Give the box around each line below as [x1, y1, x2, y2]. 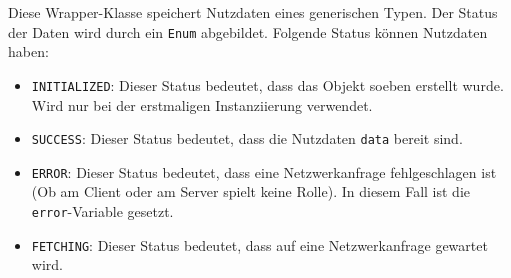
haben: [8, 41, 49, 62]
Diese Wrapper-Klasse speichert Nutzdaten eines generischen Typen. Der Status [8, 2, 498, 22]
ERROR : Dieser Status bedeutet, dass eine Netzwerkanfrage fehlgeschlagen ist [31, 161, 497, 182]
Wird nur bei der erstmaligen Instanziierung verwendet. [31, 94, 373, 115]
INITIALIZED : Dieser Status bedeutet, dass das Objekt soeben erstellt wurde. [31, 74, 504, 95]
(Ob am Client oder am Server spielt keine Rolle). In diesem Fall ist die [31, 181, 470, 202]
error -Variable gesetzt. [31, 201, 174, 221]
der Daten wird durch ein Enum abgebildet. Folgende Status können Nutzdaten [8, 21, 488, 42]
